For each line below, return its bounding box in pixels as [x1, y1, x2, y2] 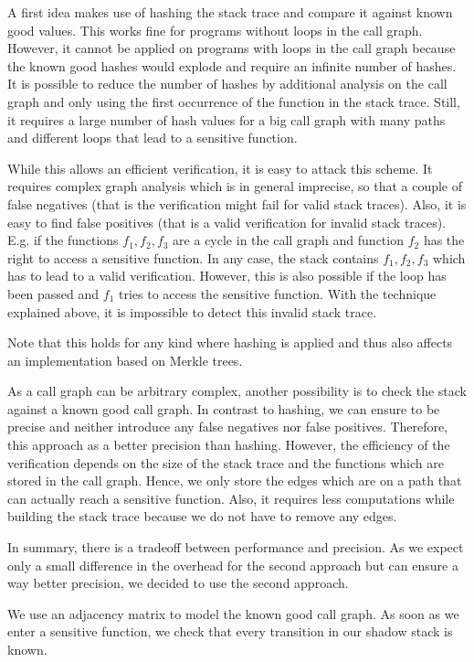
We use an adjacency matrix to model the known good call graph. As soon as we [7, 603, 459, 623]
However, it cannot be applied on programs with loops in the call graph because [7, 38, 456, 58]
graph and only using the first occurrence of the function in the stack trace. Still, [7, 91, 460, 111]
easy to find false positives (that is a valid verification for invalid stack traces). [7, 212, 447, 231]
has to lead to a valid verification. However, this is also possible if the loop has [7, 266, 447, 285]
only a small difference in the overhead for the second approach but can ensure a [7, 555, 458, 574]
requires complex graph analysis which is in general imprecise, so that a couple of [7, 176, 463, 196]
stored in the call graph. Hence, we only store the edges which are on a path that [7, 471, 462, 490]
